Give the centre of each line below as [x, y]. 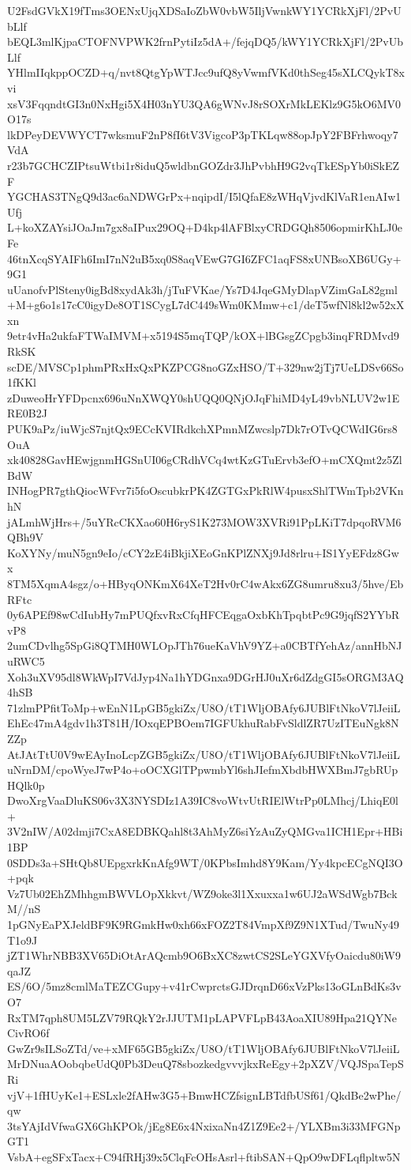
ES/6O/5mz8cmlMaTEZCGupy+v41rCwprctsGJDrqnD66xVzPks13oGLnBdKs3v [204, 986]
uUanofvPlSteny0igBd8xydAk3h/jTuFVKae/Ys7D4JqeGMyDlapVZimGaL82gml [202, 289]
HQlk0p [26, 785]
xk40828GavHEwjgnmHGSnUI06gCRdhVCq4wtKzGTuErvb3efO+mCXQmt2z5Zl [205, 460]
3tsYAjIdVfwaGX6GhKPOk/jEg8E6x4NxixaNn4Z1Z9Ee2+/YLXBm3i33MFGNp [204, 1125]
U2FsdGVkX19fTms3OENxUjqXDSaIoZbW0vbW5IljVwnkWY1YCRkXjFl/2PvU [204, 10]
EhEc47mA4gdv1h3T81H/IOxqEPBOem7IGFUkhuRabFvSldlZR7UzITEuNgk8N [203, 723]
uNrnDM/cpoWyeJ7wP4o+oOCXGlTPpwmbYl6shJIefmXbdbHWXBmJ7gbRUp [203, 770]
